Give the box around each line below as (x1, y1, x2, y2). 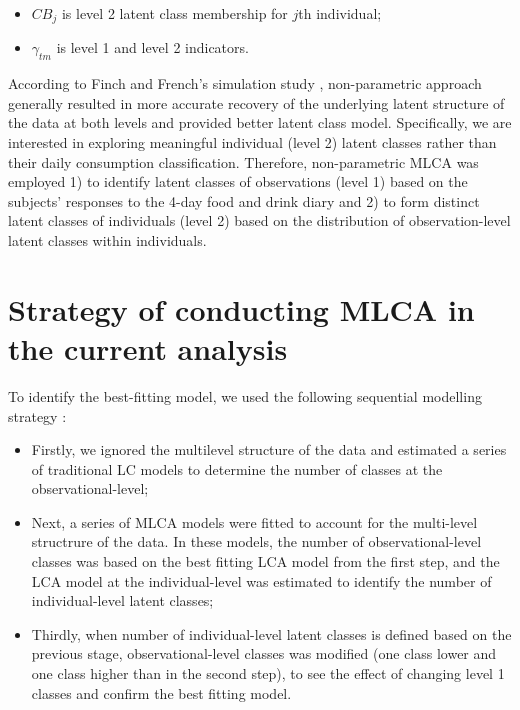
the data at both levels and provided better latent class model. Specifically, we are (8, 112, 512, 133)
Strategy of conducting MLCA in (8, 288, 475, 329)
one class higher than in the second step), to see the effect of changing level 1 (31, 663, 505, 684)
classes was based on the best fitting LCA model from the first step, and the (31, 551, 500, 572)
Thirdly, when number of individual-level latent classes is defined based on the (31, 623, 512, 644)
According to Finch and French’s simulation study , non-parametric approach (8, 73, 482, 94)
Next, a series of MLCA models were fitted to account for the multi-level (31, 511, 478, 532)
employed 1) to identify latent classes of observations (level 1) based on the (8, 171, 468, 192)
